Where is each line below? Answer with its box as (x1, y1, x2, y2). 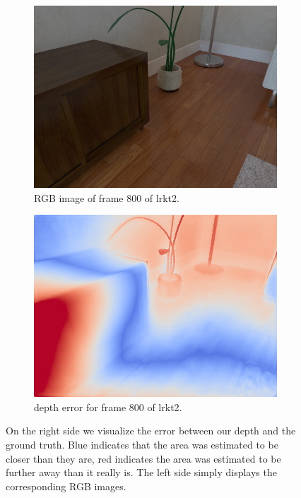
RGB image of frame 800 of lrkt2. (34, 190, 179, 205)
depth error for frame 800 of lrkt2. (34, 399, 182, 414)
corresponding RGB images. (6, 478, 126, 493)
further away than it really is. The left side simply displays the (6, 465, 277, 480)
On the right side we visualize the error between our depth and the (6, 423, 296, 438)
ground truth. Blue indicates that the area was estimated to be (6, 437, 278, 451)
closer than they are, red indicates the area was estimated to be (6, 451, 281, 466)
